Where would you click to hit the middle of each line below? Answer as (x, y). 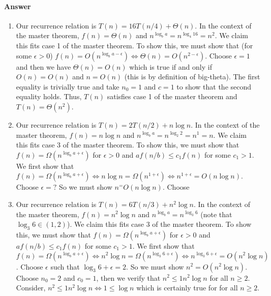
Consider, (31, 288)
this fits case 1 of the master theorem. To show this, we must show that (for (134, 45)
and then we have (43, 66)
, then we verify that (128, 277)
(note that (216, 214)
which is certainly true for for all (187, 288)
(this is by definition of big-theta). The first (192, 77)
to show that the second (214, 86)
